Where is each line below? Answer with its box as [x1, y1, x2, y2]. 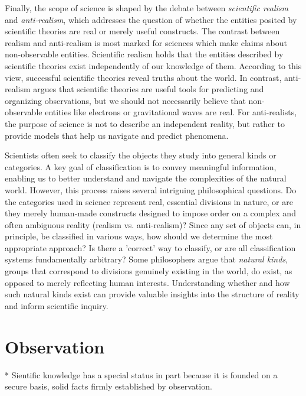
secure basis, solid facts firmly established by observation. [5, 380, 212, 392]
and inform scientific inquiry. [5, 299, 108, 311]
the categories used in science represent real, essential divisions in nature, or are [5, 195, 293, 207]
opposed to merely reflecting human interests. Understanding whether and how [5, 276, 290, 288]
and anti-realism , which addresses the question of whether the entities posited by [5, 13, 297, 25]
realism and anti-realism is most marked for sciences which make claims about [5, 36, 287, 48]
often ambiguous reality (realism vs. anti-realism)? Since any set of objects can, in [5, 218, 301, 231]
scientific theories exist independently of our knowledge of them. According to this [5, 59, 302, 72]
